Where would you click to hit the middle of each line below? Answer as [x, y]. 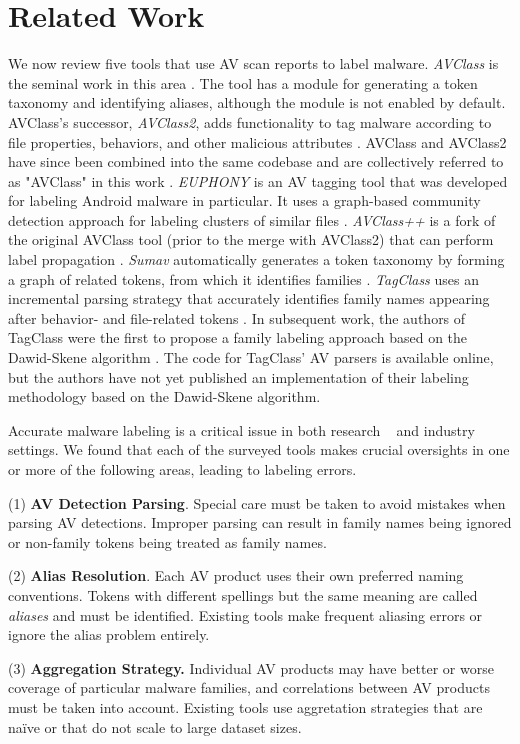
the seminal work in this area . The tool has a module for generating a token [243, 82]
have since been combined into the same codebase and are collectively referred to [256, 161]
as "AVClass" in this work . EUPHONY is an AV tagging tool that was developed [258, 180]
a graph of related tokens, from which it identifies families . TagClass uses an [243, 278]
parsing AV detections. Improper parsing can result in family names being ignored [260, 522]
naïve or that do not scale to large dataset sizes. [155, 726]
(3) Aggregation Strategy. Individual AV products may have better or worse [251, 667]
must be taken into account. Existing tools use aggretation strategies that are [245, 706]
